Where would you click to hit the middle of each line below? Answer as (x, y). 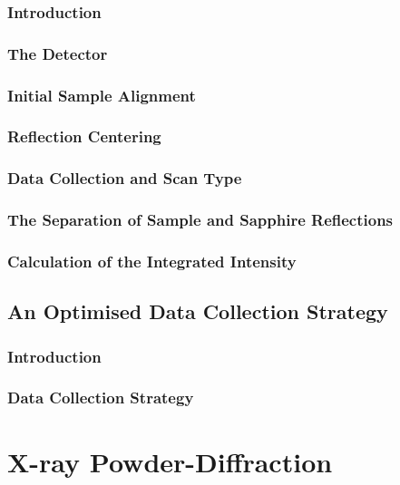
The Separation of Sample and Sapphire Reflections (200, 220)
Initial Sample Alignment (102, 95)
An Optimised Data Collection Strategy (198, 311)
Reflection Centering (84, 136)
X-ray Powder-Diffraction (170, 461)
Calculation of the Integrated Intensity (152, 261)
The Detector (58, 53)
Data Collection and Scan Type (125, 178)
